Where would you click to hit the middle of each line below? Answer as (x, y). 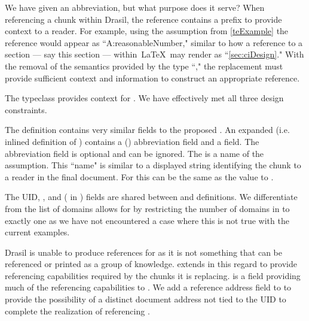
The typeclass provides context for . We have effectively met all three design (144, 98)
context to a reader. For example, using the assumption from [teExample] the (147, 31)
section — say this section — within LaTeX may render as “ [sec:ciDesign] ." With (154, 54)
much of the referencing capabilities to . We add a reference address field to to (148, 287)
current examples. (37, 232)
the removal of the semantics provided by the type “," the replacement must (144, 66)
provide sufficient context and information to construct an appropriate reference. (152, 78)
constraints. (26, 109)
